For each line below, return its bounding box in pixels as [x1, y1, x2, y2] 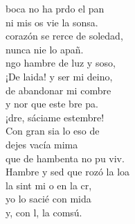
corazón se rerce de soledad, [6, 28, 123, 43]
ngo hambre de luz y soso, [6, 55, 116, 70]
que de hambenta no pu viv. [6, 150, 125, 165]
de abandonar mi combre [6, 83, 111, 97]
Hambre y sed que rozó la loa [6, 164, 130, 179]
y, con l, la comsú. [6, 205, 82, 219]
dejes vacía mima [6, 137, 78, 151]
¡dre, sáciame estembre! [6, 110, 105, 124]
